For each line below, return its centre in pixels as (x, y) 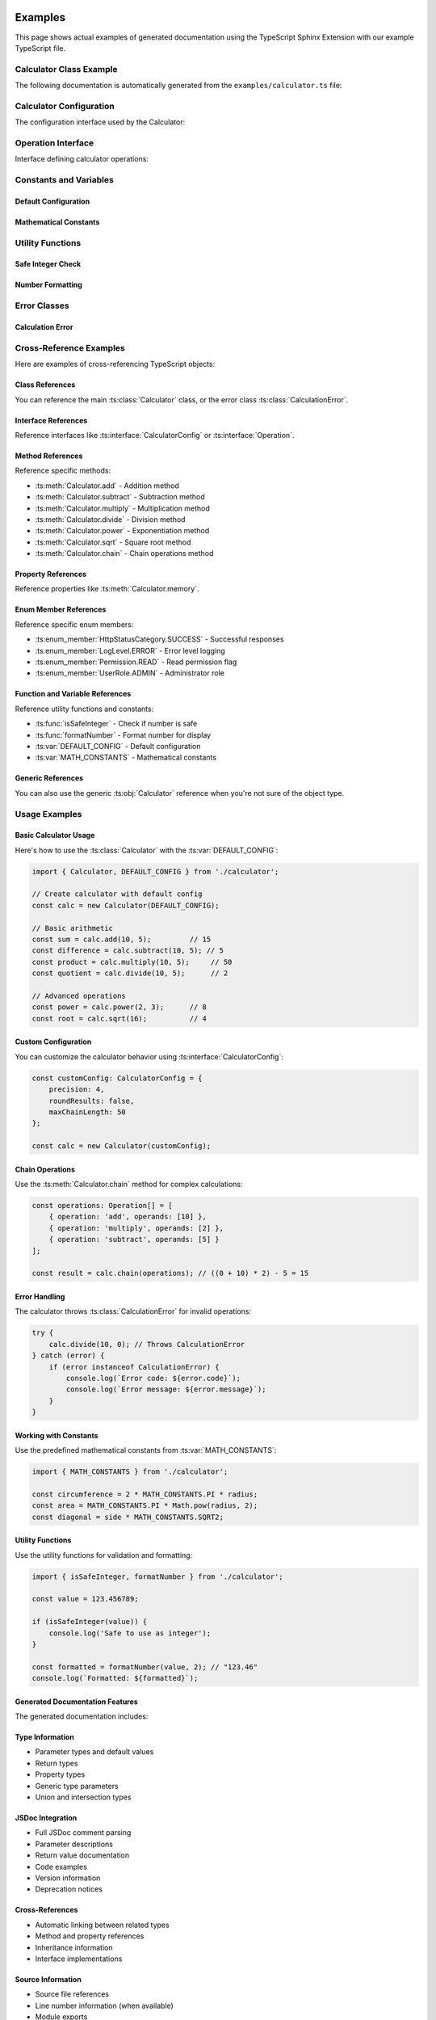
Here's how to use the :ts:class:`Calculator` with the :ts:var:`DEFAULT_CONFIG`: (147, 850)
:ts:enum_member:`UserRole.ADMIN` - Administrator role (130, 673)
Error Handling (40, 1296)
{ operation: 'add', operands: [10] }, (128, 1217)
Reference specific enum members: (74, 624)
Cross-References (46, 1910)
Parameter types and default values (94, 1752)
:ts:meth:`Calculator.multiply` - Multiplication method (122, 508)
